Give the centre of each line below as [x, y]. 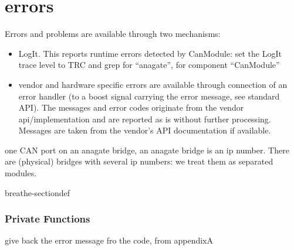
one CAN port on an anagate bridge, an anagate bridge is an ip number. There [147, 150]
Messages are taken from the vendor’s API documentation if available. [145, 130]
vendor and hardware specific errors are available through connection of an [153, 84]
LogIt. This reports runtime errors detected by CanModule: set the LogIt [150, 53]
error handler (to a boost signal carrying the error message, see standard [149, 96]
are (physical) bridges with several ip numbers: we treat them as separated [139, 161]
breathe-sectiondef [37, 192]
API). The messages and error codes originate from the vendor [131, 107]
